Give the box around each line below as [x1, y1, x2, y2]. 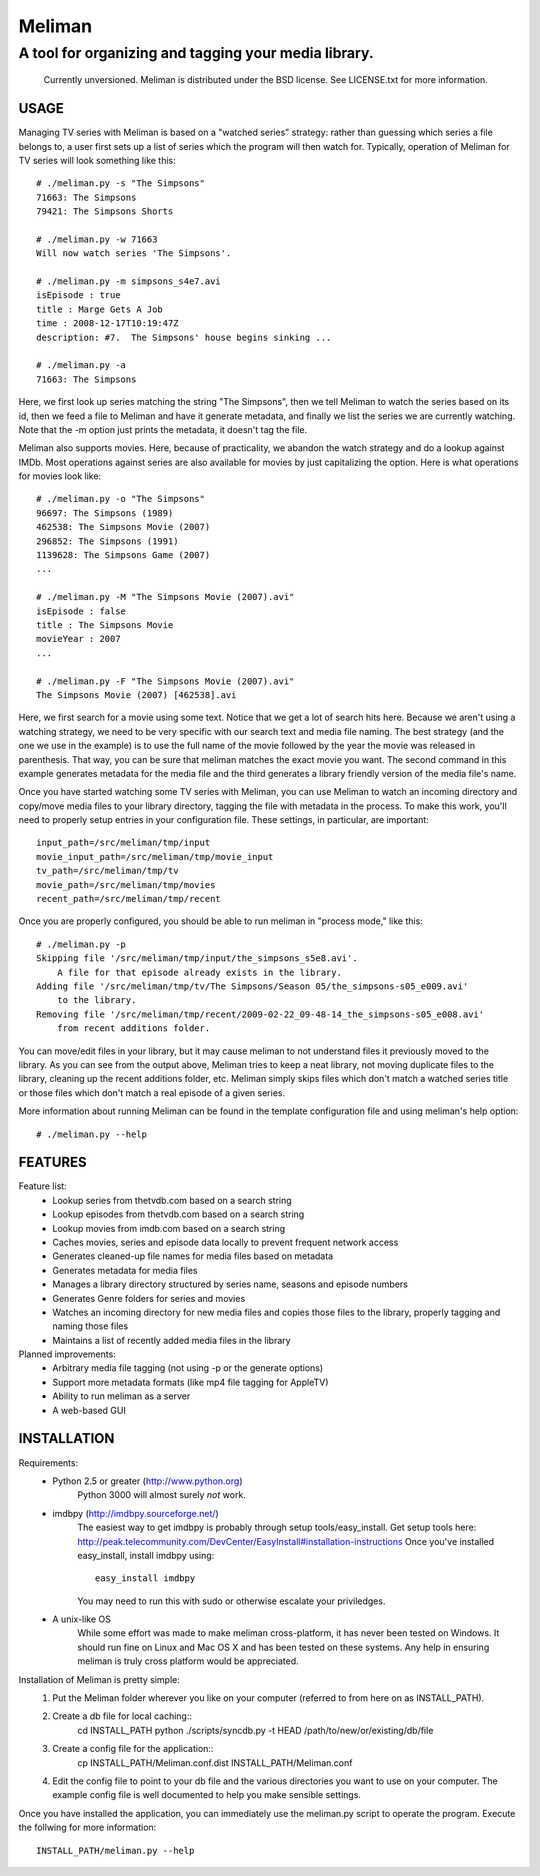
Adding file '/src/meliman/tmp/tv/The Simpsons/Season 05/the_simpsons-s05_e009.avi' [36, 980, 469, 992]
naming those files [52, 1320, 129, 1332]
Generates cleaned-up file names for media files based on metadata [52, 1250, 334, 1262]
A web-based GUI [52, 1404, 127, 1416]
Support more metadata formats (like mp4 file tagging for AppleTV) [52, 1376, 329, 1388]
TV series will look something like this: [18, 154, 177, 166]
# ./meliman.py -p [36, 938, 127, 950]
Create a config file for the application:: [52, 1743, 214, 1755]
